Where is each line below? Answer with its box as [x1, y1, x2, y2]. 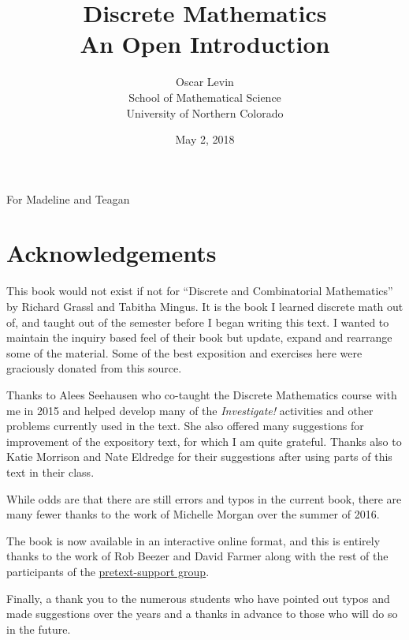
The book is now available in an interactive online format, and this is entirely [6, 532, 381, 548]
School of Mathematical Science [128, 88, 281, 105]
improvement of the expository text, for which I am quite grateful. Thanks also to [6, 432, 402, 449]
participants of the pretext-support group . [6, 563, 210, 579]
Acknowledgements [6, 237, 217, 269]
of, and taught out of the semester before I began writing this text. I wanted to [6, 313, 389, 330]
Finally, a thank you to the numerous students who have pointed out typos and [6, 589, 390, 606]
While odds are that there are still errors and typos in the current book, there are [6, 490, 402, 507]
